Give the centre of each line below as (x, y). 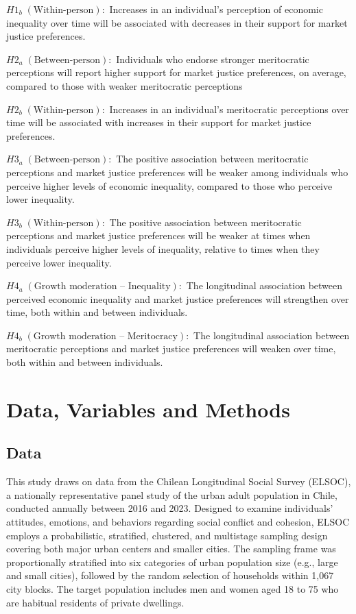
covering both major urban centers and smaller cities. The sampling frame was (171, 549)
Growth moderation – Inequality (102, 287)
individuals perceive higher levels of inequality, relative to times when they (163, 248)
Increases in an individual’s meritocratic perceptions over (229, 109)
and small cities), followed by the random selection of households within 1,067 (170, 575)
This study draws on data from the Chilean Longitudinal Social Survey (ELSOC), (179, 481)
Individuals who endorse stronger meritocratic (213, 59)
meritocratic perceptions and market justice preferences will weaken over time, (171, 348)
